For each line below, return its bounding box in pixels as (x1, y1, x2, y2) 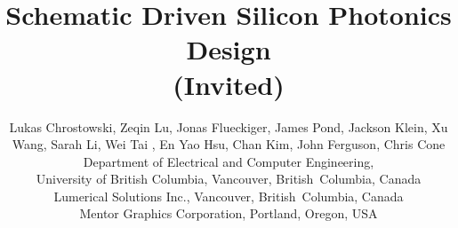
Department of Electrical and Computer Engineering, (83, 152, 374, 170)
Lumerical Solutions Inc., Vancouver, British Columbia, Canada (53, 186, 404, 205)
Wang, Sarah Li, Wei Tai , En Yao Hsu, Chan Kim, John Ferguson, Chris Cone (12, 135, 446, 153)
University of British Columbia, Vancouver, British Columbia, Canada (36, 169, 422, 188)
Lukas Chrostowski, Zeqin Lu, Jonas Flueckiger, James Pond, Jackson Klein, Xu (9, 117, 448, 136)
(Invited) (173, 66, 285, 102)
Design (186, 31, 271, 67)
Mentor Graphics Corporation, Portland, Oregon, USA (79, 204, 378, 223)
